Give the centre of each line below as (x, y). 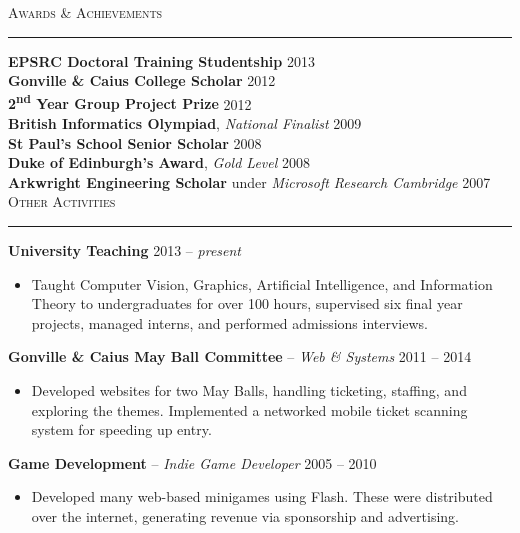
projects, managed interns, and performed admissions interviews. (229, 322)
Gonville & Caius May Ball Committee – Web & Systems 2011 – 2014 (240, 356)
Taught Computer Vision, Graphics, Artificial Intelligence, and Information (262, 283)
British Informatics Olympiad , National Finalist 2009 (185, 123)
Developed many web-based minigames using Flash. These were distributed (262, 496)
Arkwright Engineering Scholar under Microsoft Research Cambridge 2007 (249, 181)
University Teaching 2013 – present (125, 250)
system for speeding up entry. (121, 429)
